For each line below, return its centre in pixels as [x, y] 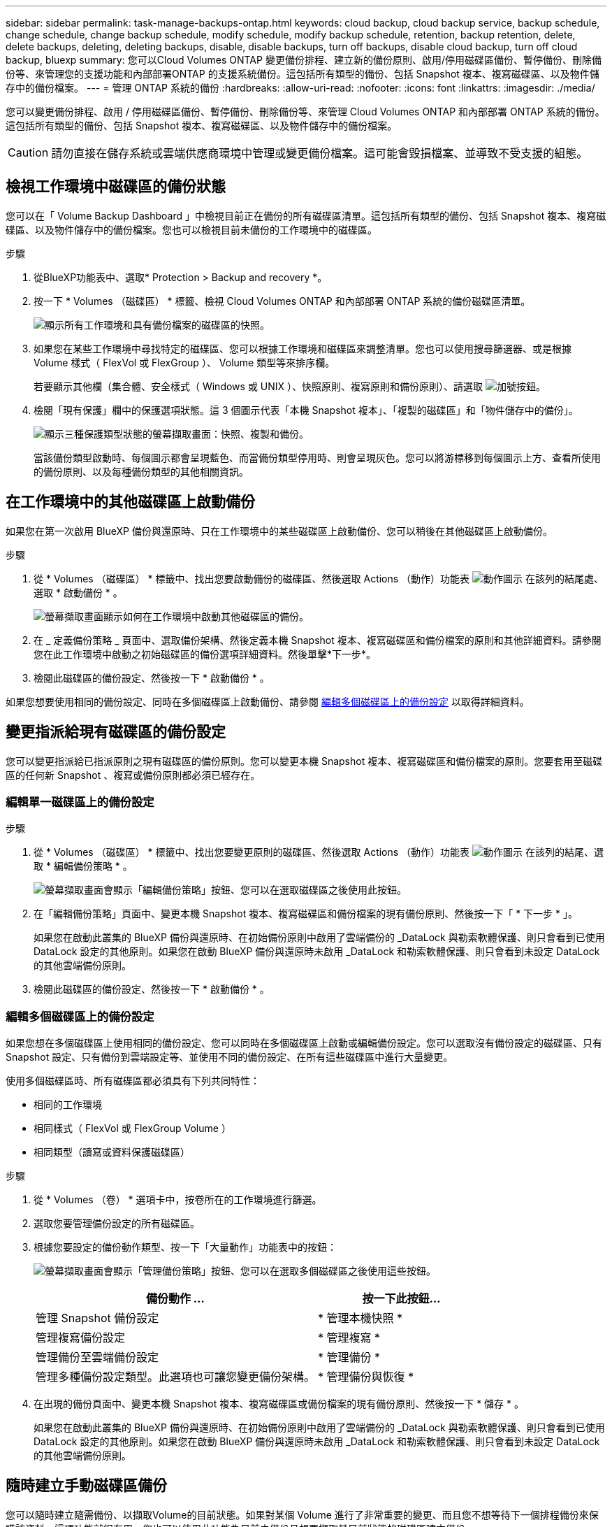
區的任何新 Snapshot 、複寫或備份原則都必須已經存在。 [133, 775]
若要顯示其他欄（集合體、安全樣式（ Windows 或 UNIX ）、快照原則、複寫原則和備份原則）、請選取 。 [290, 386]
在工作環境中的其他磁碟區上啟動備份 [130, 502]
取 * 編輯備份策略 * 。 [83, 866]
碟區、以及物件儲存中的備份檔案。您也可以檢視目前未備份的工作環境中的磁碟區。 [191, 229]
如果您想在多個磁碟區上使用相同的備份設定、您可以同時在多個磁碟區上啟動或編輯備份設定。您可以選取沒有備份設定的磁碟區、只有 [304, 1043]
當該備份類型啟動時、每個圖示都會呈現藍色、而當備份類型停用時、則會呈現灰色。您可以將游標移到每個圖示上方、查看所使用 [317, 457]
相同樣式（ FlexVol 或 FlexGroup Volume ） [132, 1128]
